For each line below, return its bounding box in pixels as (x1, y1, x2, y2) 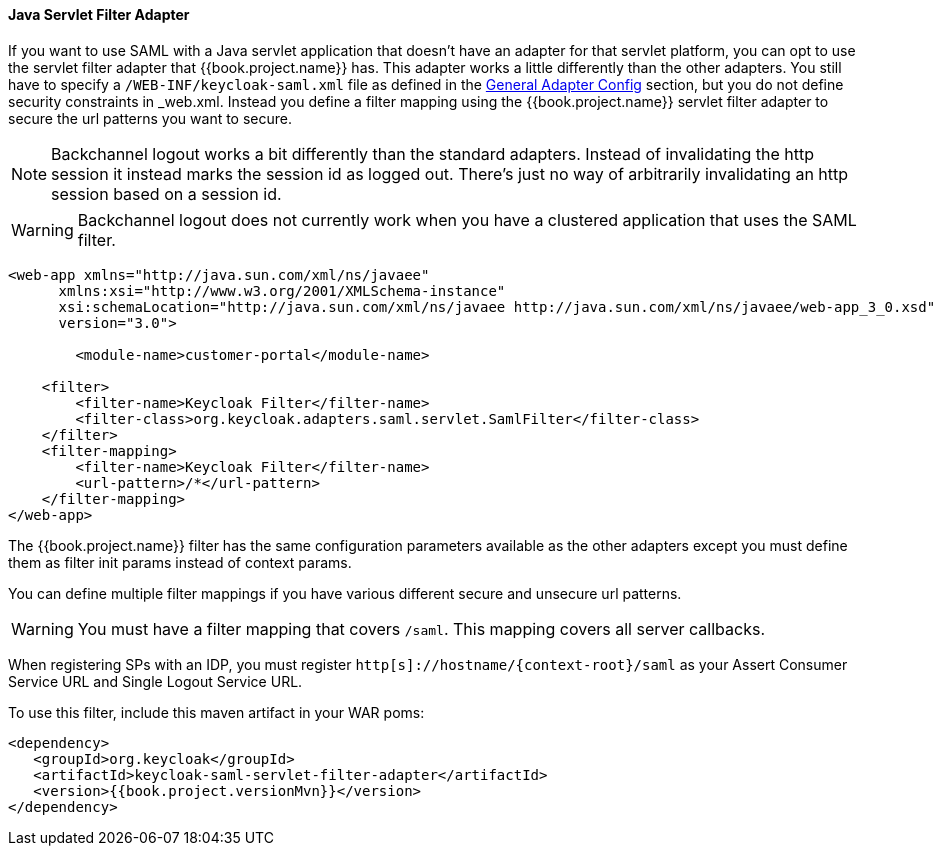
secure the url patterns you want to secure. (8, 109, 293, 127)
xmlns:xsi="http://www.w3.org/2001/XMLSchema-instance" (58, 282, 506, 299)
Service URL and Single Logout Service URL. (8, 672, 303, 690)
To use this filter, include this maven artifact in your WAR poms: (8, 703, 425, 721)
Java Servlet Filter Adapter (8, 6, 190, 23)
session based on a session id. (51, 183, 282, 204)
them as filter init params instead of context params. (8, 553, 352, 571)
